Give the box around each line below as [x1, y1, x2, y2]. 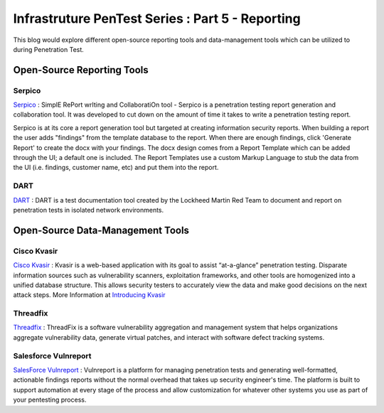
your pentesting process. [13, 395, 87, 404]
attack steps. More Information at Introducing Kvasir [13, 291, 166, 299]
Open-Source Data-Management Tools [13, 224, 190, 236]
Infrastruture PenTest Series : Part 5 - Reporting [13, 11, 302, 26]
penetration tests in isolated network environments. [13, 205, 164, 214]
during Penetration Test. [13, 45, 85, 53]
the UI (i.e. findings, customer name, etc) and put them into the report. [13, 163, 219, 172]
